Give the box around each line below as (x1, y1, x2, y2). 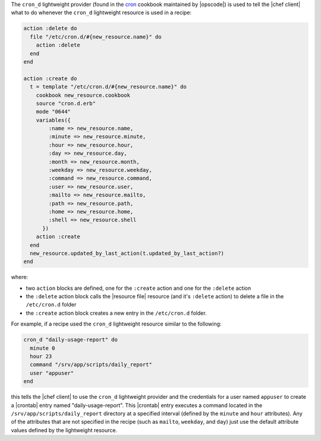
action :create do (23, 75, 77, 82)
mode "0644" (36, 108, 71, 115)
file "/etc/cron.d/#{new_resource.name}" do (30, 33, 162, 40)
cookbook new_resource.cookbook (36, 92, 131, 98)
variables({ (36, 117, 71, 123)
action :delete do (23, 25, 77, 32)
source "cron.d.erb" (36, 100, 96, 107)
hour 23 (30, 353, 52, 360)
